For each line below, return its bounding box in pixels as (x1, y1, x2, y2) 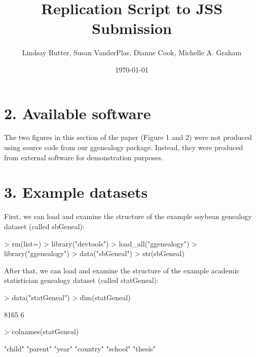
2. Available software (4, 102, 151, 123)
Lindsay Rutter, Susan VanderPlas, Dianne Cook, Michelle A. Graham (22, 47, 242, 58)
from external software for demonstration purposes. (4, 152, 163, 162)
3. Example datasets (4, 182, 148, 202)
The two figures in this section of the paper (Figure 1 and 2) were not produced (4, 132, 252, 142)
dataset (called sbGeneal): (4, 221, 85, 231)
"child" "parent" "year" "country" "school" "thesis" (4, 343, 156, 353)
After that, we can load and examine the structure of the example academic (4, 265, 240, 275)
